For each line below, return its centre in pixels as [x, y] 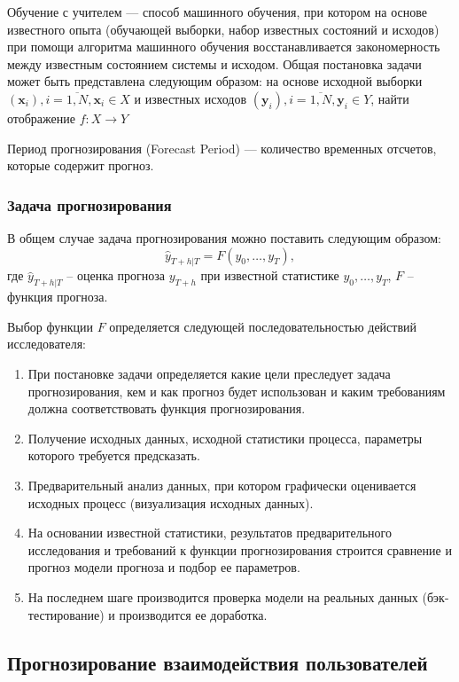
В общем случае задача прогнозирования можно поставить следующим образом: [224, 237]
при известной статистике [270, 275]
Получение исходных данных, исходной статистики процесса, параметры [225, 438]
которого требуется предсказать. [114, 455]
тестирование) [66, 614]
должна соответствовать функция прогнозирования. [167, 408]
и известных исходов [191, 98]
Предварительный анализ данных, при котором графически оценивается [222, 486]
